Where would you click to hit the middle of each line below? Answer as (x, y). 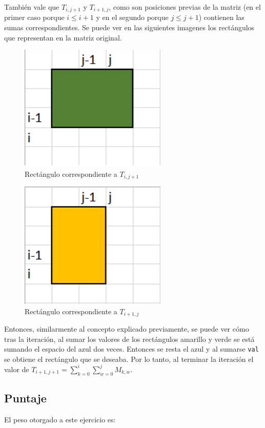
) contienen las (221, 17)
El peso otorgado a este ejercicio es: (60, 419)
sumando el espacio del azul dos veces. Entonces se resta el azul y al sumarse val (131, 349)
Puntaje (25, 398)
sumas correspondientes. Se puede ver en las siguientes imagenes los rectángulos (129, 27)
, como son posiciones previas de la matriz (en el (185, 7)
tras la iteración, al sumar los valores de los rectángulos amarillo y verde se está (129, 339)
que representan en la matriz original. (63, 37)
